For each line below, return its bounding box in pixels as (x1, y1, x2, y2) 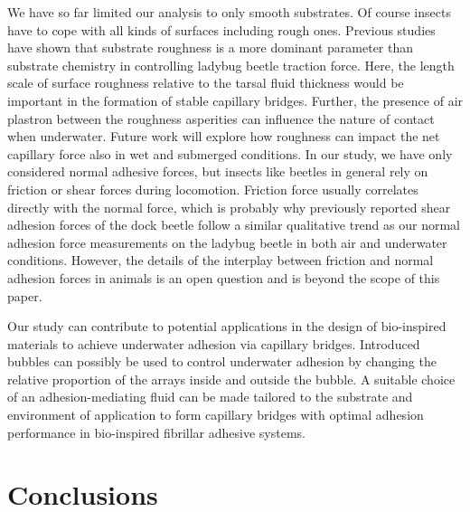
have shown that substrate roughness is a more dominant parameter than (7, 38, 414, 57)
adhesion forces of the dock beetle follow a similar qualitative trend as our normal (7, 215, 461, 234)
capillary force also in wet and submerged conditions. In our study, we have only (7, 144, 453, 163)
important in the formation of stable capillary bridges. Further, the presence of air (7, 90, 464, 109)
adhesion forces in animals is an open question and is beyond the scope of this (7, 268, 440, 287)
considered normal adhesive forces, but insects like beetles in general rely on (7, 162, 428, 181)
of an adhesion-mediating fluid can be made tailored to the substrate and (7, 387, 413, 406)
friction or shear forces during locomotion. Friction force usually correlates (7, 179, 418, 198)
